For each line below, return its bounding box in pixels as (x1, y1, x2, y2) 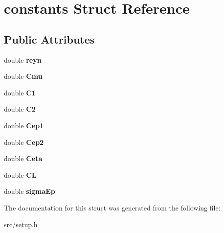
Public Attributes (4, 31, 95, 47)
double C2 (4, 104, 36, 114)
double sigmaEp (4, 186, 55, 196)
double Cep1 (4, 120, 44, 130)
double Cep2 (4, 137, 44, 147)
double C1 (4, 87, 36, 97)
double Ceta (4, 153, 43, 163)
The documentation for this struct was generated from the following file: (4, 202, 221, 212)
